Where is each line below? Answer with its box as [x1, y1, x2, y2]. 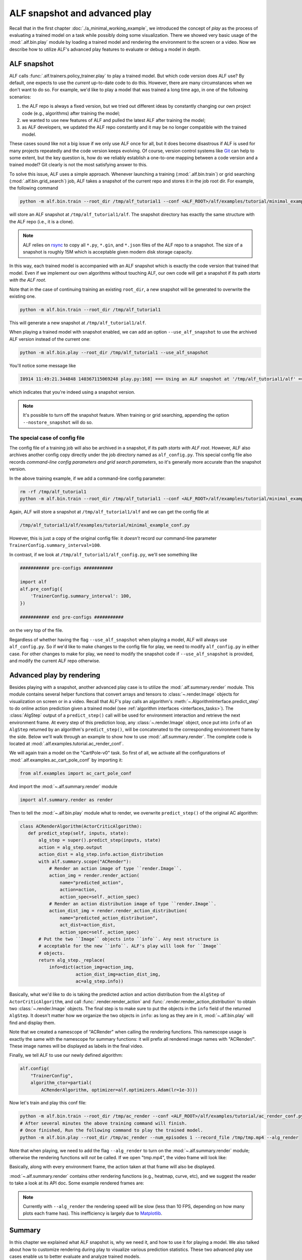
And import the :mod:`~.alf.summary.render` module [9, 783, 118, 789]
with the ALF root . [9, 277, 46, 283]
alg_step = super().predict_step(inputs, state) [38, 837, 161, 843]
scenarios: [9, 94, 31, 100]
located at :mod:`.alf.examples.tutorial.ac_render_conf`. [9, 740, 124, 746]
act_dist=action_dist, [59, 922, 116, 928]
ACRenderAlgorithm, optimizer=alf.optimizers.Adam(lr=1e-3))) [41, 1087, 198, 1093]
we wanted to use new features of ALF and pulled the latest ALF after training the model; [22, 117, 206, 123]
